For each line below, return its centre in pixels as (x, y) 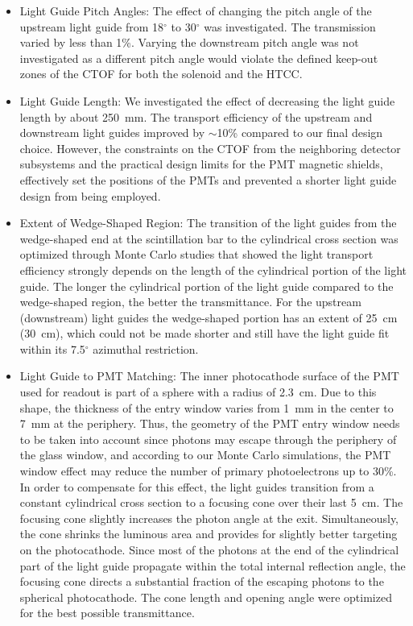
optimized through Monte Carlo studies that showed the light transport (196, 254)
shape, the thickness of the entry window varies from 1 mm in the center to (206, 407)
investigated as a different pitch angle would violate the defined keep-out (199, 58)
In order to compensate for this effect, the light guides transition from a (197, 486)
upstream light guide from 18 (92, 26)
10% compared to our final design (300, 133)
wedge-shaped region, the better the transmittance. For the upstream (190, 302)
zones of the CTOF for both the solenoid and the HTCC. (161, 74)
